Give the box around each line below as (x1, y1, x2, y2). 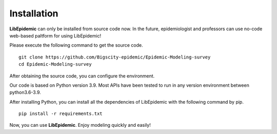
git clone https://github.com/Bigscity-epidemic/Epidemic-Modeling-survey (18, 54, 211, 60)
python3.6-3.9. (9, 89, 41, 95)
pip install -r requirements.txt (18, 111, 103, 117)
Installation (9, 8, 58, 19)
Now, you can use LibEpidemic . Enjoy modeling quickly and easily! (9, 122, 151, 128)
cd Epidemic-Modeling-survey (18, 62, 92, 67)
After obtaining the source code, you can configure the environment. (9, 72, 155, 79)
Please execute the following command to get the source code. (9, 42, 143, 48)
